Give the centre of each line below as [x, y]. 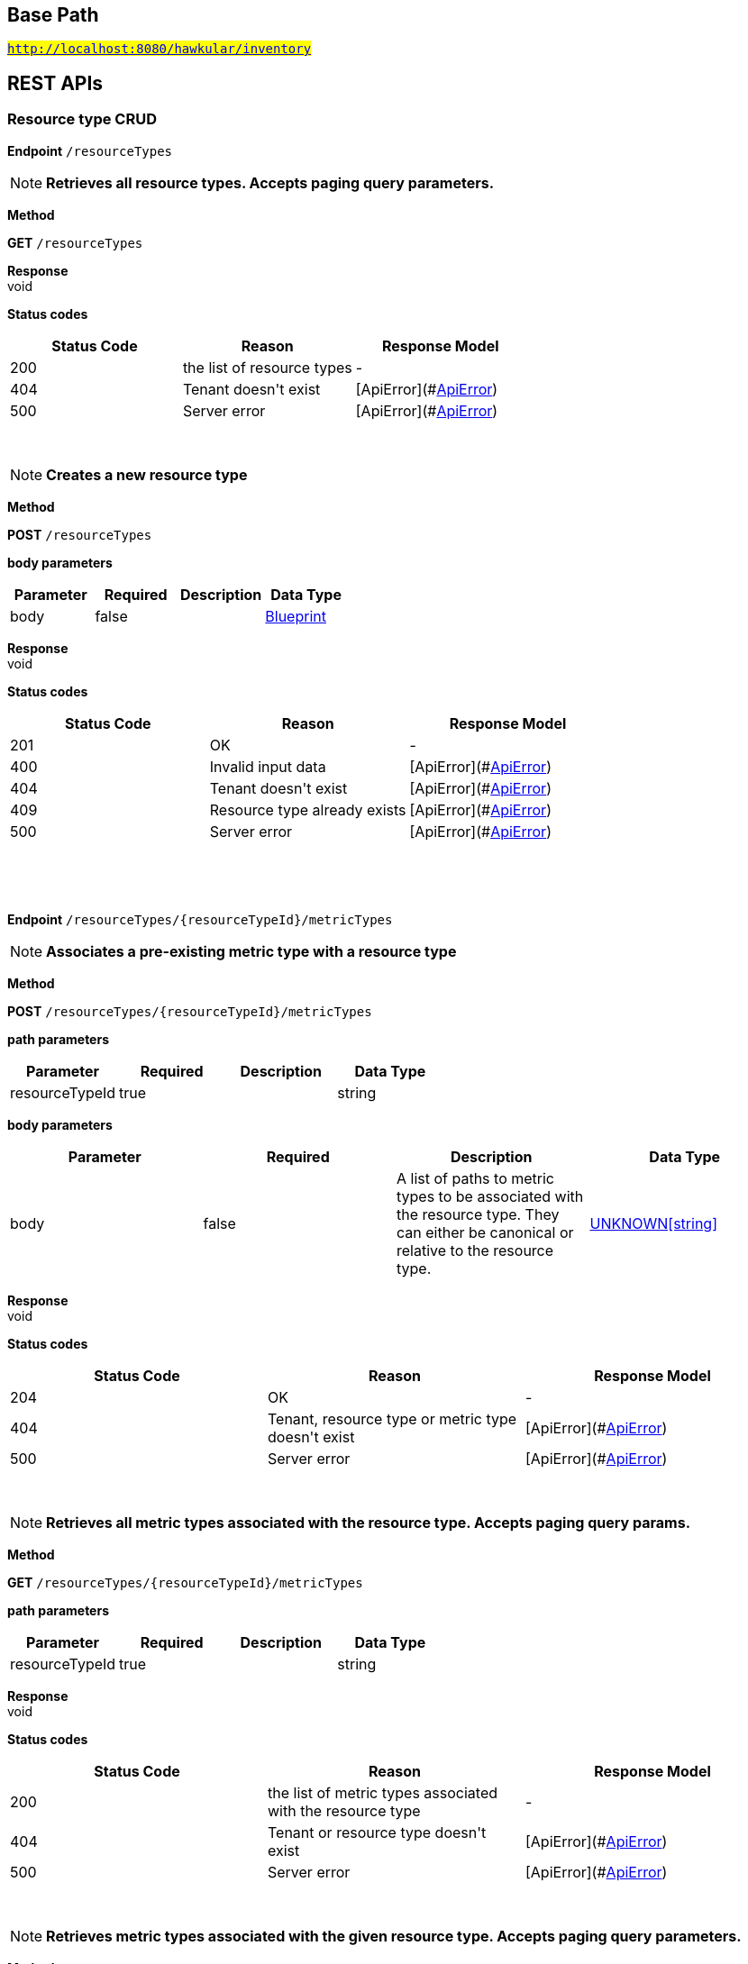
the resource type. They [478, 1214]
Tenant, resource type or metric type [392, 1418]
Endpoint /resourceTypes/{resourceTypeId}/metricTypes [200, 919]
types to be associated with [490, 1196]
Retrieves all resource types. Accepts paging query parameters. [270, 182]
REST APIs [55, 83]
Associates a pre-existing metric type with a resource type [251, 951]
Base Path [53, 15]
